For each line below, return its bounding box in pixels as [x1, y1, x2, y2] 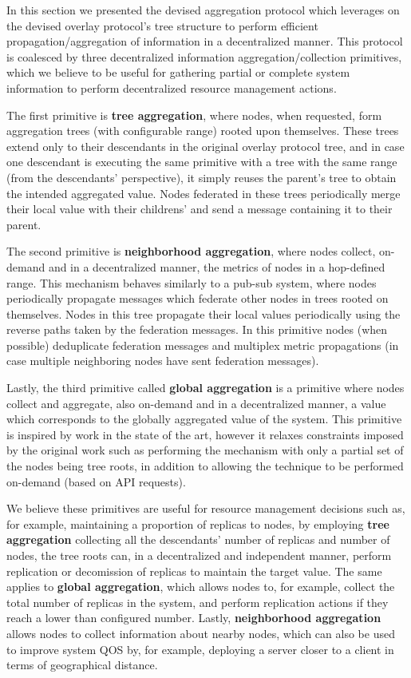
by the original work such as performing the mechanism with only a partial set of [6, 442, 404, 458]
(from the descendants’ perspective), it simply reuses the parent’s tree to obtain [6, 169, 397, 185]
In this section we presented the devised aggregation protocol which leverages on [6, 2, 400, 18]
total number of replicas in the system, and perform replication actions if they [6, 593, 389, 610]
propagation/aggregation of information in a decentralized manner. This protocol [6, 33, 403, 50]
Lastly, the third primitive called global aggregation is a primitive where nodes [6, 379, 405, 396]
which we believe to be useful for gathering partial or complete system [6, 64, 350, 81]
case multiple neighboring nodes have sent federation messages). [6, 352, 319, 369]
